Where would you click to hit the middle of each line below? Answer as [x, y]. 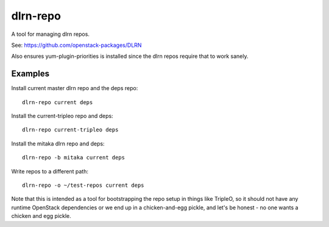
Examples [30, 74]
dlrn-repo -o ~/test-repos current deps [83, 185]
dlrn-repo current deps [58, 102]
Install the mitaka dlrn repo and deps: [58, 144]
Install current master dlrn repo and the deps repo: [75, 88]
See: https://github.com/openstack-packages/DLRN [76, 45]
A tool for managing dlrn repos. [50, 34]
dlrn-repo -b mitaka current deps [73, 158]
